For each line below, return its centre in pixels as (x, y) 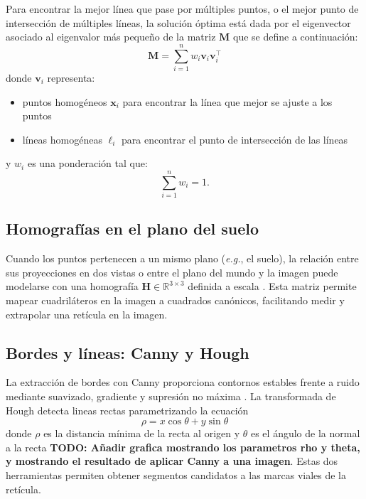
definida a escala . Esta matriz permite (272, 286)
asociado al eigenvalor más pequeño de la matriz (111, 37)
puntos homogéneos (65, 101)
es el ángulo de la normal (305, 433)
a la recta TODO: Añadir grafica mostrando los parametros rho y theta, (183, 447)
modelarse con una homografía (72, 286)
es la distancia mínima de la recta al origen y (142, 433)
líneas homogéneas (62, 139)
